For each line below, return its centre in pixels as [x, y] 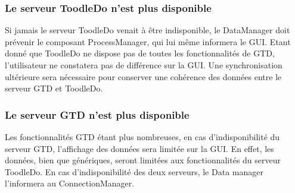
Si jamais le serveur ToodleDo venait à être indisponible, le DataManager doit [147, 30]
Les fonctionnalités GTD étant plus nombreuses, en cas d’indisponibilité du [142, 137]
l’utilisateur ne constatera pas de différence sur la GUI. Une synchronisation [144, 65]
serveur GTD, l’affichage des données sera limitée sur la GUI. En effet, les [139, 148]
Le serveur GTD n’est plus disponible [97, 114]
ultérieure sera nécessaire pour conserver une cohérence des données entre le [143, 76]
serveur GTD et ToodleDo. [54, 88]
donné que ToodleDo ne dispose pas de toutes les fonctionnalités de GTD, [140, 53]
